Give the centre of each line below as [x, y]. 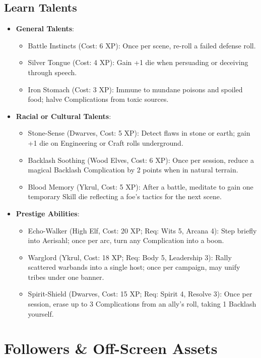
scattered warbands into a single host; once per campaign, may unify [134, 267]
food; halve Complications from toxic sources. [98, 99]
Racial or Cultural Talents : [63, 116]
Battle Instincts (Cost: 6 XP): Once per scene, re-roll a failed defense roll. [142, 45]
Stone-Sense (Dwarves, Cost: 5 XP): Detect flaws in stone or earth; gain [139, 133]
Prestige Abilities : [48, 213]
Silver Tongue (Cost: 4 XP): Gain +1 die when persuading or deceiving [138, 62]
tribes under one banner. [66, 277]
